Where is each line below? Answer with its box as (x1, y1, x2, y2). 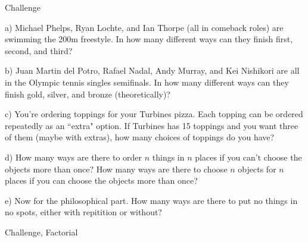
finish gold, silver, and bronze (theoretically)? (5, 87, 170, 100)
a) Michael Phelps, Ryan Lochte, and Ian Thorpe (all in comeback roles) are (5, 21, 284, 33)
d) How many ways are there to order (5, 150, 142, 163)
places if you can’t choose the (195, 150, 302, 163)
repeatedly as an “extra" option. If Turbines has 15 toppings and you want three (5, 119, 298, 131)
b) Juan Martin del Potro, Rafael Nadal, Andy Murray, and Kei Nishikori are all (5, 64, 300, 77)
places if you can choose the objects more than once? (5, 174, 198, 187)
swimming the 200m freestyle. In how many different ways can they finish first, (5, 33, 293, 45)
